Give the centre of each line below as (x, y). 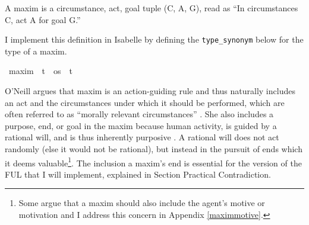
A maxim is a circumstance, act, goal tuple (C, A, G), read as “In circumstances (152, 8)
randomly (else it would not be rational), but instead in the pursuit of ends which (154, 149)
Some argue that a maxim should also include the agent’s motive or (142, 203)
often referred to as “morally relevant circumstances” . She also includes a (139, 114)
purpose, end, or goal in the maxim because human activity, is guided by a (141, 125)
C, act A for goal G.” (43, 19)
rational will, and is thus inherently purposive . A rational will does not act (142, 137)
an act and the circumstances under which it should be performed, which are (145, 102)
